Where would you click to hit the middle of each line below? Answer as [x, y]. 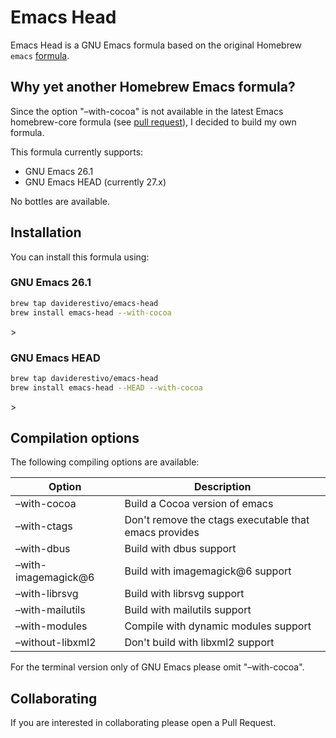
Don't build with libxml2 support [199, 643]
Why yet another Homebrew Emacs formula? [153, 87]
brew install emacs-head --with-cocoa [91, 312]
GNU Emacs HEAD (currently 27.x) [95, 182]
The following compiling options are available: [105, 462]
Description [222, 487]
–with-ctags [44, 526]
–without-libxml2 [56, 643]
